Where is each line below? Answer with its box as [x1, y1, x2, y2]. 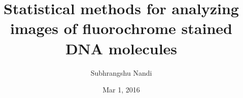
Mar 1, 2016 [102, 84, 140, 95]
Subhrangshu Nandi [90, 67, 152, 78]
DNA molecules [65, 38, 178, 58]
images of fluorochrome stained [10, 18, 232, 39]
